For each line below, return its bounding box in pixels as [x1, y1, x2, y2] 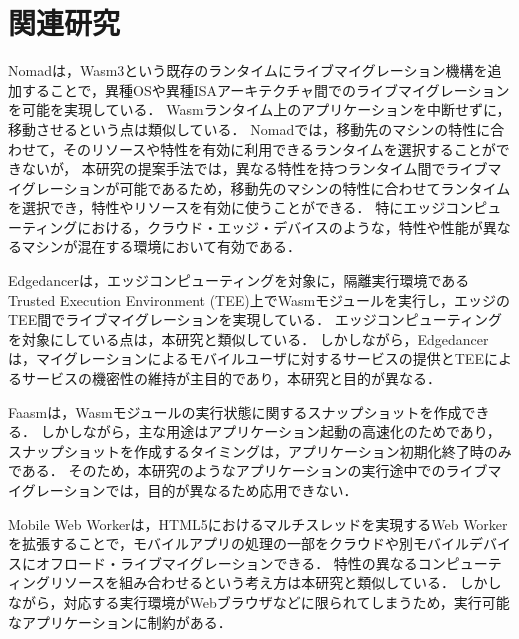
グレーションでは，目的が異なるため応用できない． [21, 480, 358, 500]
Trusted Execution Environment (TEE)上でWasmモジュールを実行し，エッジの [8, 289, 511, 310]
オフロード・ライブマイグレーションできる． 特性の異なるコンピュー [35, 552, 488, 573]
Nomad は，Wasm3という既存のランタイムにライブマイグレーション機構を [8, 60, 488, 81]
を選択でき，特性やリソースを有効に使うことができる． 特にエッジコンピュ [8, 197, 502, 218]
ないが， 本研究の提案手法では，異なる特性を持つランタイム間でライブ [21, 158, 488, 179]
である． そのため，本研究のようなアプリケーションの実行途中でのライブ [8, 460, 488, 481]
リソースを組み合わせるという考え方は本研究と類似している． [49, 572, 455, 593]
